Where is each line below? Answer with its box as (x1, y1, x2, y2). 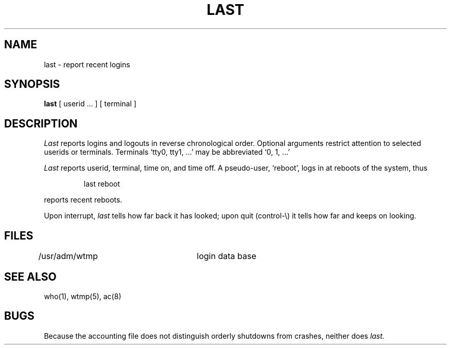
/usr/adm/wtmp (38, 251, 98, 262)
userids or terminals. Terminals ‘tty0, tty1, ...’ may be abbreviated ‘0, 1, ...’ (44, 148, 290, 157)
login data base (197, 251, 256, 262)
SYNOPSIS (4, 78, 60, 91)
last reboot (83, 179, 120, 189)
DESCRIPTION (4, 117, 78, 130)
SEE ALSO (4, 270, 57, 283)
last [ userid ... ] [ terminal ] (44, 99, 136, 108)
